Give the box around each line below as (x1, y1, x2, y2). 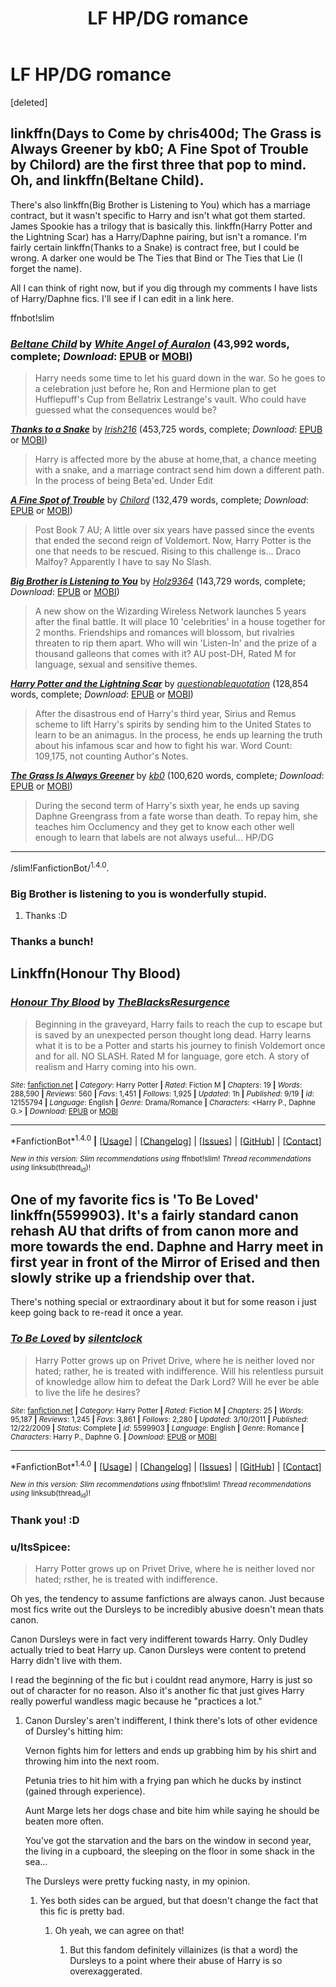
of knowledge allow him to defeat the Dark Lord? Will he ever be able (34, 1375, 320, 1387)
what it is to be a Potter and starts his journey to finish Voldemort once (34, 1039, 326, 1051)
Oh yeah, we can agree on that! (54, 1924, 185, 1936)
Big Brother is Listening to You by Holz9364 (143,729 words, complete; (10, 575, 306, 587)
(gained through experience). (24, 1785, 146, 1797)
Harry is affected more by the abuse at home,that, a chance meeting (34, 453, 317, 466)
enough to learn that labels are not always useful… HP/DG (34, 832, 275, 844)
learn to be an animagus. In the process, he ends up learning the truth (34, 729, 323, 741)
